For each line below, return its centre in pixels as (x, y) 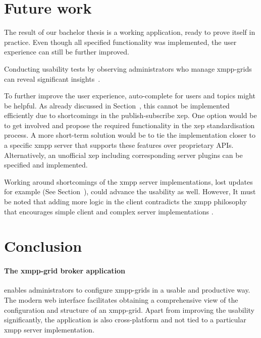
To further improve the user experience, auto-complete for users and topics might (130, 96)
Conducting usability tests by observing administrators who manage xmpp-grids (128, 68)
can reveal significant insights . (52, 78)
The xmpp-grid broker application (65, 271)
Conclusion (43, 246)
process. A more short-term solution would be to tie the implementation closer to (130, 135)
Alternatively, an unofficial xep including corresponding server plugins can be (123, 155)
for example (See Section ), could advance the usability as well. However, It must (130, 191)
